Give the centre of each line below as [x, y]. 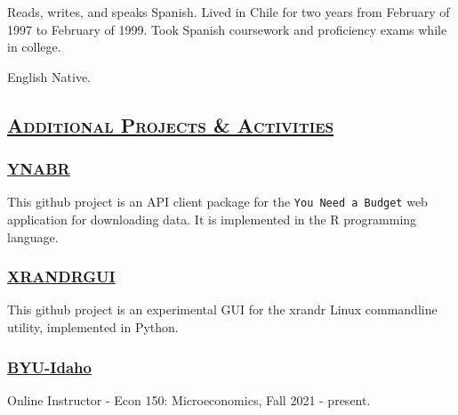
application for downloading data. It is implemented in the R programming [212, 220]
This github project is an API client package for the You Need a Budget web [217, 202]
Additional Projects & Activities [171, 124]
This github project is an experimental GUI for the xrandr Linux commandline [222, 309]
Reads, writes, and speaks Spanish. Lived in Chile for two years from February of [229, 12]
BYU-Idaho [49, 366]
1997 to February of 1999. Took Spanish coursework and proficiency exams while [227, 29]
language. [33, 236]
